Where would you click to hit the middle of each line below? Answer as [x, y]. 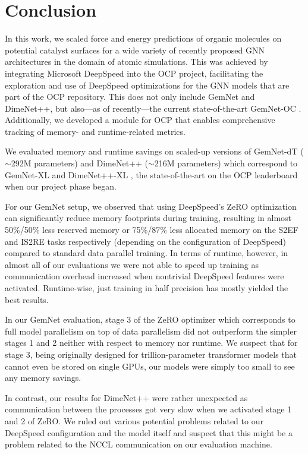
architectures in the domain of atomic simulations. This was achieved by [136, 62]
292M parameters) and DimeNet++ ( [80, 163]
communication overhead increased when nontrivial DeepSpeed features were [144, 276]
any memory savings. [43, 378]
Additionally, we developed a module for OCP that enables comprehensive [140, 120]
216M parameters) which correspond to [226, 163]
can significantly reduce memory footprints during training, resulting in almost [148, 218]
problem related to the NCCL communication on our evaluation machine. [139, 444]
